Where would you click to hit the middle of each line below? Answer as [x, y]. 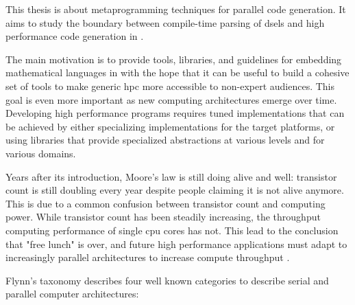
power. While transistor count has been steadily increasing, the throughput [163, 217]
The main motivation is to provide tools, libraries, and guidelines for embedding [174, 59]
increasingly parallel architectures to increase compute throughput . [148, 257]
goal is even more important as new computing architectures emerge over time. [171, 99]
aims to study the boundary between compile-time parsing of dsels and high [165, 22]
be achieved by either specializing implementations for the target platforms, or [170, 126]
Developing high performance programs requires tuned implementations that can [175, 113]
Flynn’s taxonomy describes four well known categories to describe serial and [167, 280]
